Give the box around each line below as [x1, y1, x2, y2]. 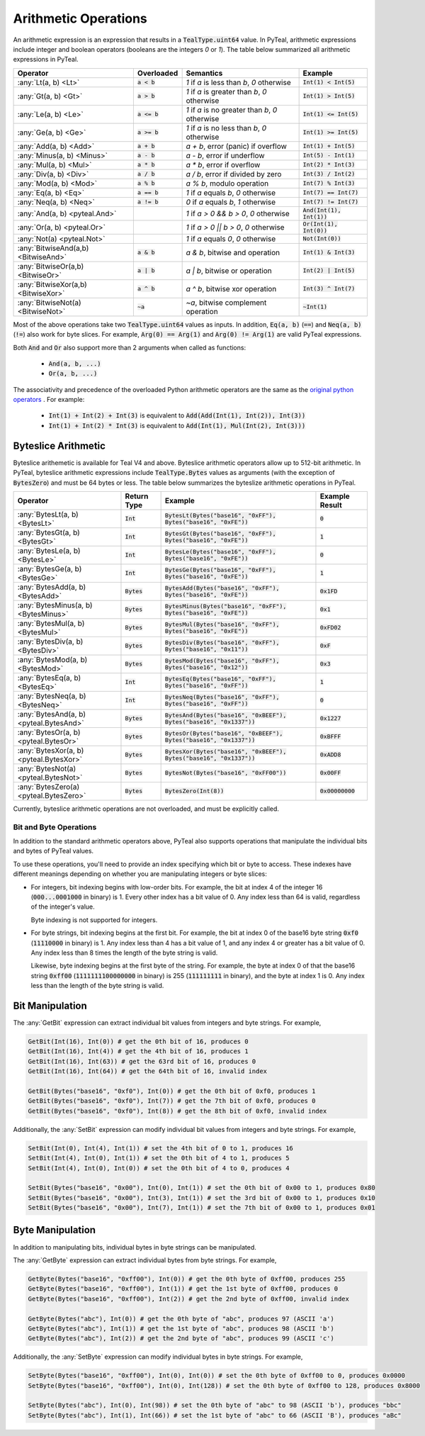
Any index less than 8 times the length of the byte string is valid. [30, 948, 218, 957]
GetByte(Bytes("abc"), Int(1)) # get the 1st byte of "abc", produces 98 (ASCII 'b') [28, 1324, 334, 1333]
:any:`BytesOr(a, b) [17, 727, 81, 737]
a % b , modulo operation [186, 178, 269, 188]
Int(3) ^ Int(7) [302, 285, 356, 293]
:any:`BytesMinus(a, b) [17, 600, 93, 610]
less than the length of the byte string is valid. [30, 982, 164, 990]
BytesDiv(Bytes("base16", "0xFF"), [164, 639, 280, 646]
